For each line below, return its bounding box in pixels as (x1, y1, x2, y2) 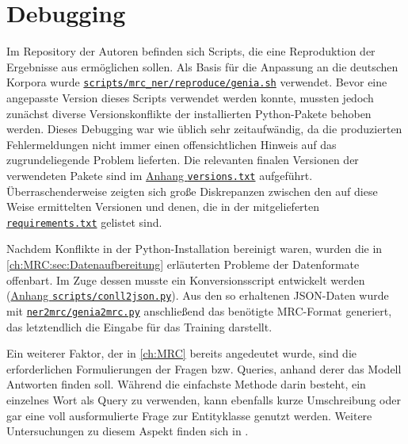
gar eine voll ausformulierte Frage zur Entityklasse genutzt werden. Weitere (6, 407, 372, 423)
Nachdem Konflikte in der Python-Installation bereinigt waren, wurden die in (6, 240, 383, 257)
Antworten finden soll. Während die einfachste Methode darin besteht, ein (6, 376, 366, 392)
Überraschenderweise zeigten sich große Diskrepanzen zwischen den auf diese (6, 182, 378, 199)
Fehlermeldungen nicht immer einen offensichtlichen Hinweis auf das (6, 136, 337, 152)
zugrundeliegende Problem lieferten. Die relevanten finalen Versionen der (6, 151, 359, 168)
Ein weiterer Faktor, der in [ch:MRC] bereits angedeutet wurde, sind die (6, 345, 357, 362)
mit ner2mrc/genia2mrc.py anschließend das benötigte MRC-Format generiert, (6, 302, 392, 319)
